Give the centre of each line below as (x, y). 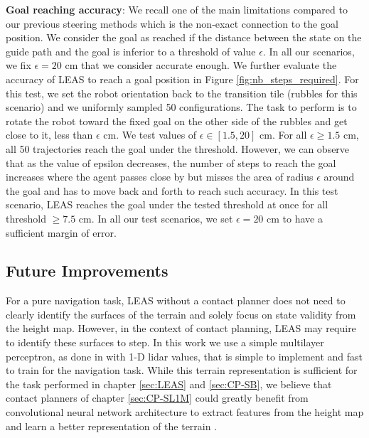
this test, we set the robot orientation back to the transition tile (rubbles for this (182, 93)
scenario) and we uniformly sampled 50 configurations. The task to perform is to (181, 107)
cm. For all (283, 135)
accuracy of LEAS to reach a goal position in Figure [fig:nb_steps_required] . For (182, 79)
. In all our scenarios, (309, 51)
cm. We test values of (150, 135)
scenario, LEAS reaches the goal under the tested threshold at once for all (167, 204)
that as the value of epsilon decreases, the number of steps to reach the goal (171, 162)
